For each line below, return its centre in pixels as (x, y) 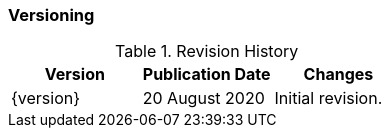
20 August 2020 (203, 98)
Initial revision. (328, 98)
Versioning (51, 15)
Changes (338, 74)
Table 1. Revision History (207, 51)
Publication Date (206, 74)
